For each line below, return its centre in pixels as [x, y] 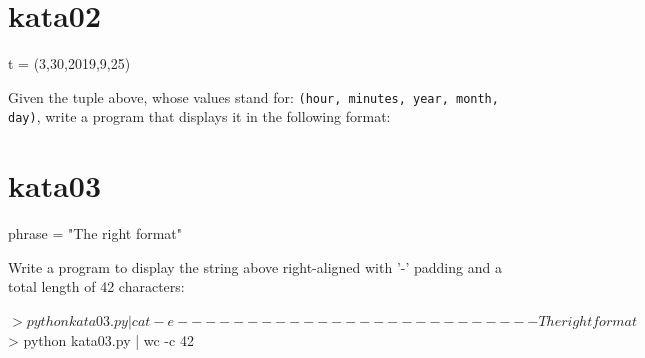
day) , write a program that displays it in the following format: [199, 116]
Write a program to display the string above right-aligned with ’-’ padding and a [255, 266]
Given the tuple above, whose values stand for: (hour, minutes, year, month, [253, 96]
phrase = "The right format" [95, 233]
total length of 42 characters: [96, 286]
